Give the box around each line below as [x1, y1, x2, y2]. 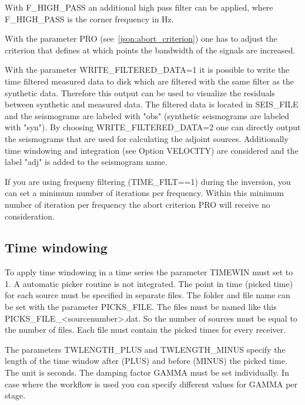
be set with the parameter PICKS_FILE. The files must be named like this [5, 301, 277, 313]
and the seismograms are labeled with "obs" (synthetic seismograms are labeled [5, 109, 290, 122]
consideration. [5, 210, 55, 222]
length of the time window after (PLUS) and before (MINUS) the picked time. [5, 355, 287, 367]
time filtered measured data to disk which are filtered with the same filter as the [5, 75, 294, 87]
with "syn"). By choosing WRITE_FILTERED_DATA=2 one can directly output [5, 121, 301, 133]
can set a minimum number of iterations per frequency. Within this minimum [5, 187, 284, 199]
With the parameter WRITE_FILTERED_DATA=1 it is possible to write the [5, 63, 290, 76]
